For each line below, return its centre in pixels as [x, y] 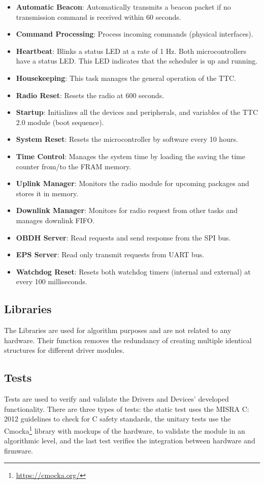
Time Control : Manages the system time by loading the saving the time [130, 156]
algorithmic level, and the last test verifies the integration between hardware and [130, 441]
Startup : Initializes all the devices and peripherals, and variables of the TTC [137, 112]
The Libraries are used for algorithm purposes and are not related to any [118, 330]
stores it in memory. [47, 193]
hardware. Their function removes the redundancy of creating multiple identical [128, 340]
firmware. [19, 450]
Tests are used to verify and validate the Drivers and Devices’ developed [117, 399]
